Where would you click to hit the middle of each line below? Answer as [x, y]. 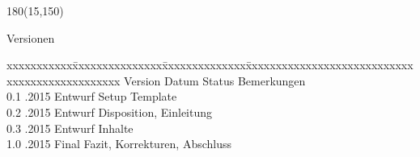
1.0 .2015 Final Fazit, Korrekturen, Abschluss [119, 144]
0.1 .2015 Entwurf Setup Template [92, 96]
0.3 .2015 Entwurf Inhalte [70, 128]
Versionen [31, 37]
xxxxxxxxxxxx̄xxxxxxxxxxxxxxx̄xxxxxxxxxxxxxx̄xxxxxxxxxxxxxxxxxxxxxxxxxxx [210, 65]
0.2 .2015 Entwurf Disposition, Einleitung [110, 112]
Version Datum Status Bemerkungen [215, 80]
